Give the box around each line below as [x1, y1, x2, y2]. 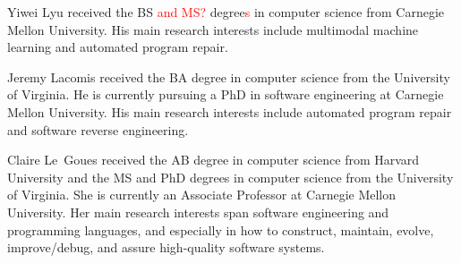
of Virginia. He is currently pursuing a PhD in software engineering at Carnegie [7, 85, 444, 104]
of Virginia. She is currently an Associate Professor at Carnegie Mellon [7, 185, 397, 204]
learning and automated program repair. [7, 38, 228, 56]
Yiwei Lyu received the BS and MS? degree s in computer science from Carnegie [7, 3, 445, 21]
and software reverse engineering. [7, 120, 189, 139]
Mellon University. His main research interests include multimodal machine [7, 20, 419, 38]
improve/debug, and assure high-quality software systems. [7, 238, 325, 257]
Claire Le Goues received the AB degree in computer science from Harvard [7, 150, 420, 169]
